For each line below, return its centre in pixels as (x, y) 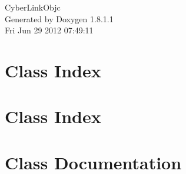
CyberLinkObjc (33, 7)
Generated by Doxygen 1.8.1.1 (59, 18)
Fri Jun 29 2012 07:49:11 (49, 30)
